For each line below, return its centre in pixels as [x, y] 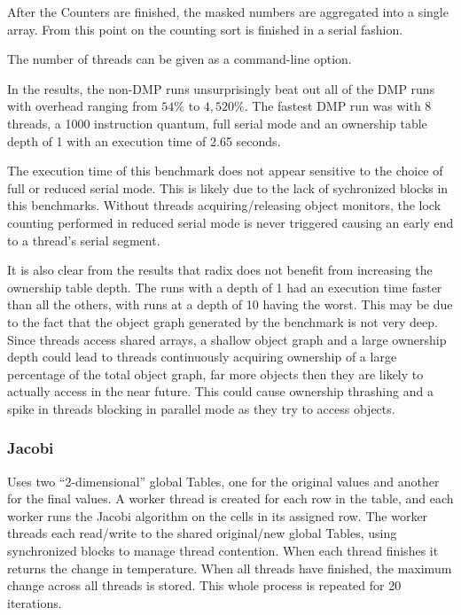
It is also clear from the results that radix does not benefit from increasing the [220, 270]
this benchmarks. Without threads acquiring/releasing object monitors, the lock [224, 205]
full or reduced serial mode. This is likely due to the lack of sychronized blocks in [228, 187]
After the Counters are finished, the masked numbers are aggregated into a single [228, 12]
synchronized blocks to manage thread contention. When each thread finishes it [223, 551]
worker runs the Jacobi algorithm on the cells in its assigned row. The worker [218, 515]
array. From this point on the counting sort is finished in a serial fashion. [205, 29]
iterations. [35, 602]
